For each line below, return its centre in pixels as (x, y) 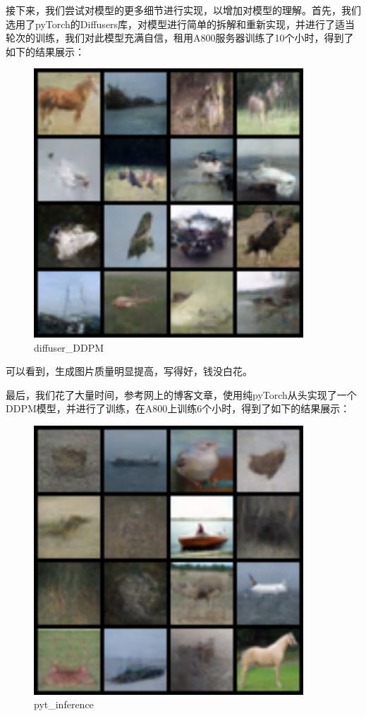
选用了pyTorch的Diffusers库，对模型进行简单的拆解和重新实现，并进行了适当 (181, 24)
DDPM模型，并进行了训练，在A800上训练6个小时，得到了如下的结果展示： (178, 408)
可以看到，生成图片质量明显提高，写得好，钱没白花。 (129, 371)
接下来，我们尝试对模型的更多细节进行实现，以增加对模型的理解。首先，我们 (183, 10)
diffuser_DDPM (69, 347)
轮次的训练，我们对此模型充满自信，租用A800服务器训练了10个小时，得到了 (180, 38)
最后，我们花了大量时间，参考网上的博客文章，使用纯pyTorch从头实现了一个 (181, 394)
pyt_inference (64, 704)
